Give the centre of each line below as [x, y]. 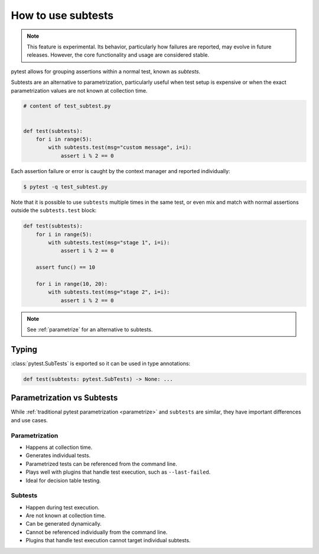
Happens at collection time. [59, 447]
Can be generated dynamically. [64, 524]
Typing [24, 349]
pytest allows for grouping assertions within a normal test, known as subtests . [106, 71]
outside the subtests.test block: [54, 210]
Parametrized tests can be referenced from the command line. [101, 464]
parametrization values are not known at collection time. [79, 90]
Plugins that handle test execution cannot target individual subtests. [108, 540]
